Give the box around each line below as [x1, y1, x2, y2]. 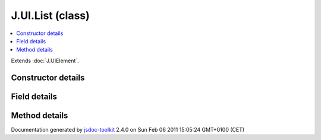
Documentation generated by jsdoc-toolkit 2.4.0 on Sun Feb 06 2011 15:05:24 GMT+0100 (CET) [11, 126, 245, 133]
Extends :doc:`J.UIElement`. [11, 57, 80, 64]
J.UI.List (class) [11, 9, 90, 22]
